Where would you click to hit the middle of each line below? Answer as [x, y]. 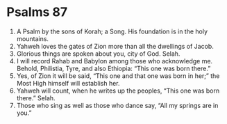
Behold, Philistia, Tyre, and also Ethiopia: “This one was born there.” [113, 68]
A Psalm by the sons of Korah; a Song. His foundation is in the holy [112, 31]
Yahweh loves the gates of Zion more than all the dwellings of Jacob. [115, 46]
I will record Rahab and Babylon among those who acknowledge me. [115, 61]
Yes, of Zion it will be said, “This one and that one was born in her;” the [118, 76]
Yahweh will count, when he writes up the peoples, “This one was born [118, 91]
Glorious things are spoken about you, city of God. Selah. [98, 54]
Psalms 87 [37, 12]
